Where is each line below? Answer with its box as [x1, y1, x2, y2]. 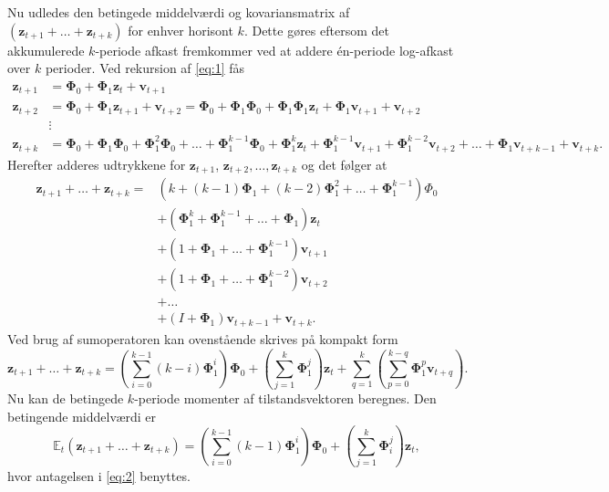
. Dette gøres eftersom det [243, 20, 389, 39]
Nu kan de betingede [7, 389, 124, 408]
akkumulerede [7, 40, 85, 59]
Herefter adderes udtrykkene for [7, 154, 186, 173]
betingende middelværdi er [7, 406, 157, 425]
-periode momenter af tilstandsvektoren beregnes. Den [134, 389, 437, 408]
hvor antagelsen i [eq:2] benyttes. [7, 466, 191, 486]
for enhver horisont [128, 20, 233, 39]
